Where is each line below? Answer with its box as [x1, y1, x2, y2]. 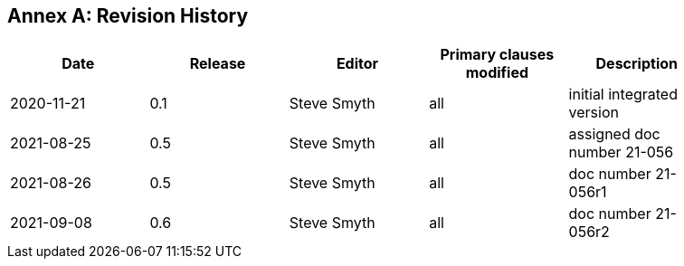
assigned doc [568, 125, 660, 144]
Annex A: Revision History [7, 5, 249, 27]
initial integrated [568, 85, 678, 104]
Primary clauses [440, 45, 555, 64]
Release [189, 54, 246, 73]
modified [465, 63, 529, 82]
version [568, 103, 619, 122]
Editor [336, 54, 379, 73]
